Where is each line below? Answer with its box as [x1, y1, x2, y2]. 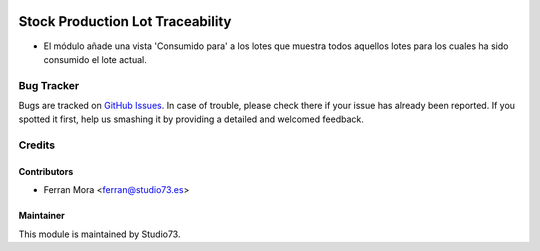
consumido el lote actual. [43, 53, 147, 65]
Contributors [18, 166, 74, 177]
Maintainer [18, 210, 65, 222]
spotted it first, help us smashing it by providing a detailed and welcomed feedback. [18, 113, 364, 125]
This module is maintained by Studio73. [18, 228, 181, 240]
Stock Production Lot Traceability [18, 13, 232, 30]
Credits [18, 138, 55, 152]
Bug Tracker [18, 78, 80, 92]
